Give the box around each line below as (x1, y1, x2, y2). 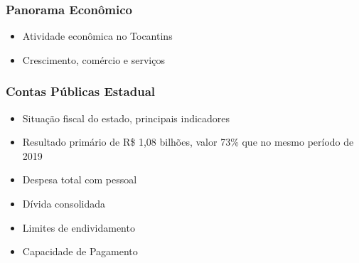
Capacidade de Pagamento (22, 244, 138, 259)
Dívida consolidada (22, 196, 105, 210)
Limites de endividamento (22, 220, 135, 235)
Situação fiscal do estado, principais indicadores (22, 110, 230, 125)
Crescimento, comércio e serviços (22, 52, 165, 67)
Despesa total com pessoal (22, 172, 137, 187)
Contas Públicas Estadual (6, 82, 156, 100)
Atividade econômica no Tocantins (22, 28, 173, 43)
